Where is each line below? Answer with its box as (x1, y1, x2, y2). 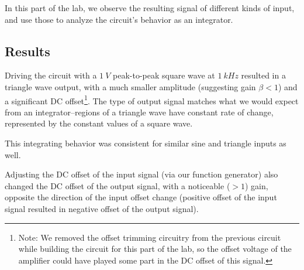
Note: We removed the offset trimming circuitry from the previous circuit (18, 231, 281, 243)
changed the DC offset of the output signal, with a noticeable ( (5, 179, 230, 192)
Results (5, 42, 50, 60)
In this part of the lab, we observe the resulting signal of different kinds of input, (5, 2, 295, 13)
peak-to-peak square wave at (113, 69, 215, 81)
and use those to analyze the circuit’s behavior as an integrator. (5, 13, 233, 25)
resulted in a (241, 69, 286, 81)
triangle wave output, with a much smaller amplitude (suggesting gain (5, 80, 256, 93)
